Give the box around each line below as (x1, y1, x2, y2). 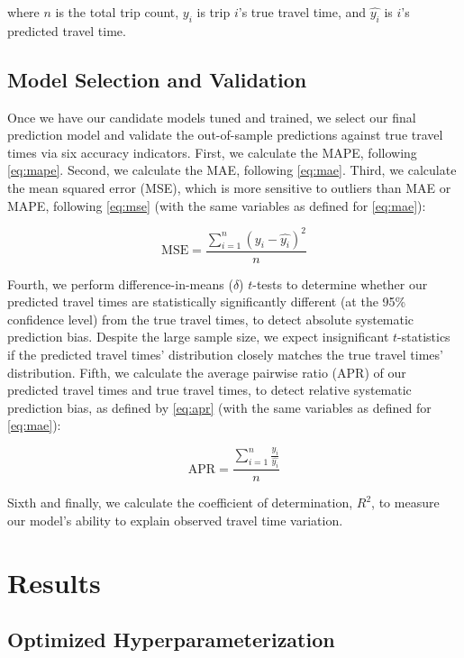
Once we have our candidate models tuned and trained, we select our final (7, 107, 416, 126)
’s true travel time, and (238, 3, 367, 21)
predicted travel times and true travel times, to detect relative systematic (7, 380, 412, 399)
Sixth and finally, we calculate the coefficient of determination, (7, 493, 353, 512)
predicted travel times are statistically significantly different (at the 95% (7, 292, 406, 311)
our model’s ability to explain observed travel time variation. (7, 510, 343, 529)
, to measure (371, 493, 440, 512)
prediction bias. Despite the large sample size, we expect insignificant (7, 327, 389, 346)
